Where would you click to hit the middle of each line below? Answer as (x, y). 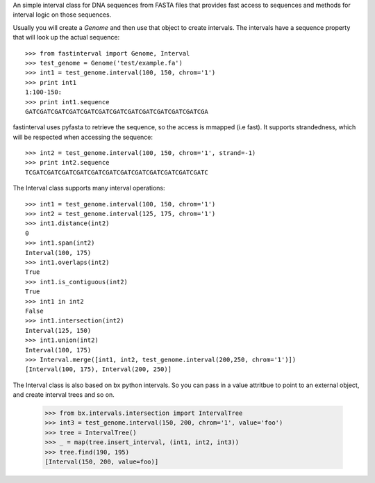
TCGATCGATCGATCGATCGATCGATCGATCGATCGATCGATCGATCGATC (117, 172)
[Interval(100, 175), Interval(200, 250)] (99, 369)
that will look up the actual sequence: (66, 38)
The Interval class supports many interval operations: (89, 188)
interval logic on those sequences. (62, 15)
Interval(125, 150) (58, 330)
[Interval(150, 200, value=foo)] (102, 462)
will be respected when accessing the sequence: (83, 137)
